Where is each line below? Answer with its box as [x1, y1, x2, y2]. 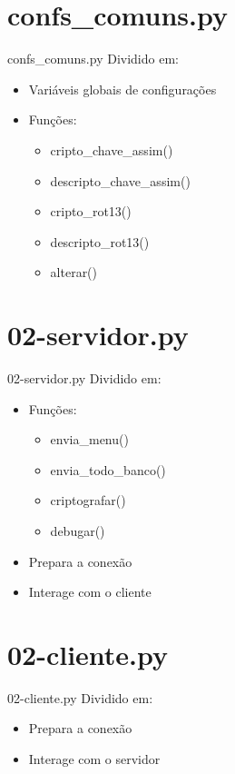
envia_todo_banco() [50, 460, 166, 479]
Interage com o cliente [28, 582, 152, 601]
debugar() [50, 521, 105, 540]
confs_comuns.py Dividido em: [7, 49, 179, 68]
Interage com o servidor [28, 749, 161, 769]
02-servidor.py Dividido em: [7, 369, 162, 387]
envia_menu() [50, 430, 129, 449]
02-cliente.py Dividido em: [7, 688, 153, 707]
